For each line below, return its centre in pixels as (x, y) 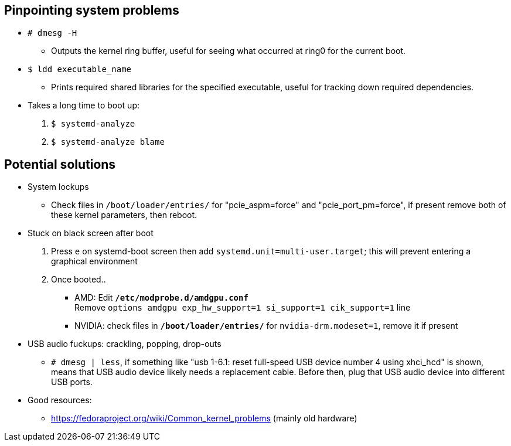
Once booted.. (79, 280)
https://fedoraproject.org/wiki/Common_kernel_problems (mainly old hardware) (204, 418)
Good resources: (60, 400)
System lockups (58, 187)
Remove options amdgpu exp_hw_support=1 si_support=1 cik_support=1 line (243, 308)
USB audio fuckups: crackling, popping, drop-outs (125, 344)
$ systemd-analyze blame (108, 142)
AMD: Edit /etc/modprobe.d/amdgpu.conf (161, 298)
